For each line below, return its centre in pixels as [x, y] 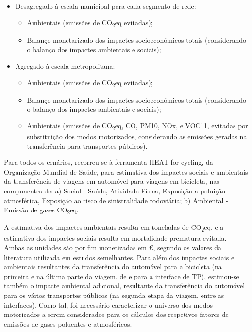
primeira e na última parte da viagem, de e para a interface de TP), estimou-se [122, 276]
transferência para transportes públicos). [87, 146]
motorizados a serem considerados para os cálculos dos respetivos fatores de [116, 314]
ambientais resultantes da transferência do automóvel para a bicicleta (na [113, 267]
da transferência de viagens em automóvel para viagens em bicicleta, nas [112, 181]
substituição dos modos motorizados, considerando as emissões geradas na [137, 136]
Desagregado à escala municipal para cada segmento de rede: [106, 6]
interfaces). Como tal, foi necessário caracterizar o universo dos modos [108, 305]
